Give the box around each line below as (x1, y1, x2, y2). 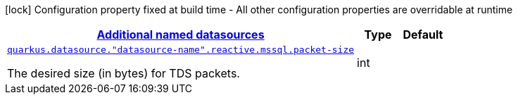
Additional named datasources (96, 27, 265, 42)
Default (403, 27, 443, 42)
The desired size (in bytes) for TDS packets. (7, 66, 240, 80)
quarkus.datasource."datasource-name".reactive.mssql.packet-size (7, 44, 355, 55)
